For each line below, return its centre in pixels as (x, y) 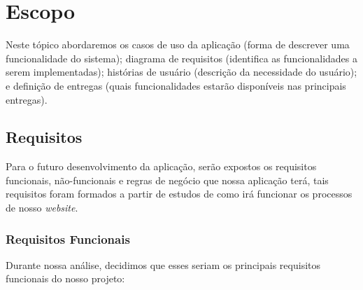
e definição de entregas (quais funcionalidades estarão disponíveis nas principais (176, 85)
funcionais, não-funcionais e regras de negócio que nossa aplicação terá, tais (167, 180)
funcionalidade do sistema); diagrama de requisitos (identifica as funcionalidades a (182, 58)
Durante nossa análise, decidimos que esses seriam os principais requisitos (163, 264)
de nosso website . (42, 208)
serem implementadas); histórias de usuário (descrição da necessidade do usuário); (181, 72)
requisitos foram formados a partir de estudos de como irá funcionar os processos (179, 194)
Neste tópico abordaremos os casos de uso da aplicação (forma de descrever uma (178, 44)
